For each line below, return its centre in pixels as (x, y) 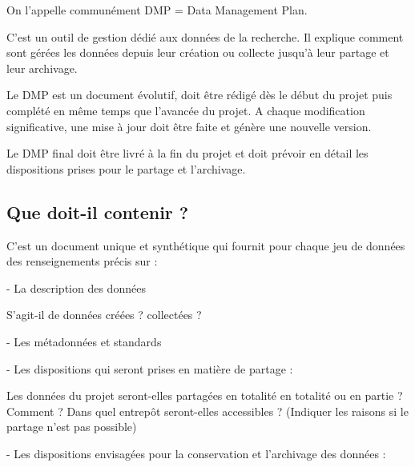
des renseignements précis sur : (82, 261)
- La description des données (76, 287)
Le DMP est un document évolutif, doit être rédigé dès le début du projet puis (199, 95)
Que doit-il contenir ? (98, 212)
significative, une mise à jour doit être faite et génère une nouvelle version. (189, 126)
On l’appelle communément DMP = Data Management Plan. (157, 10)
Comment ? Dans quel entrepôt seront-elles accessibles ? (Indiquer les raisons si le (207, 411)
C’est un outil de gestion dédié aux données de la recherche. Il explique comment (205, 36)
